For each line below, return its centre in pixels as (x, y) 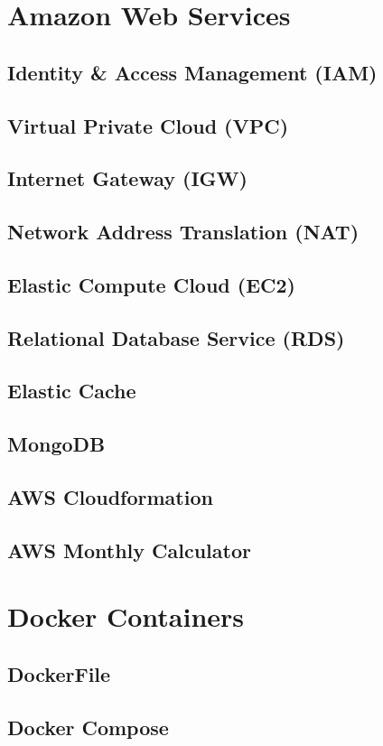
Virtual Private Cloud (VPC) (148, 125)
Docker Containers (126, 616)
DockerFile (59, 673)
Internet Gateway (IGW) (127, 178)
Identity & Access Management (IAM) (192, 72)
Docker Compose (88, 727)
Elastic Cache (72, 391)
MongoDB (56, 444)
